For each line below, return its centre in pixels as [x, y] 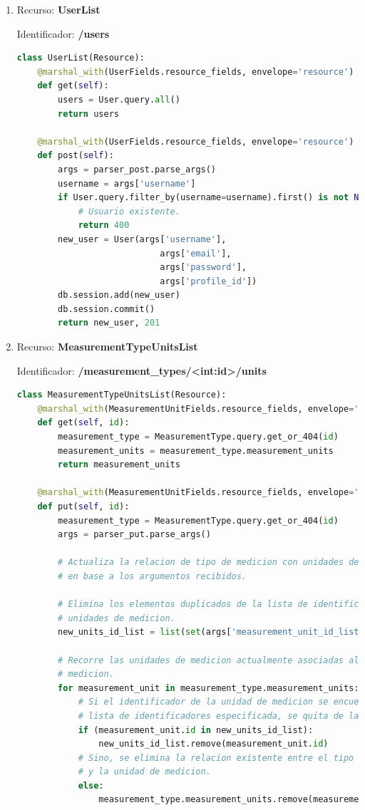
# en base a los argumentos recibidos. [152, 576]
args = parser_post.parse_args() [137, 169]
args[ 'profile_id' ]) [209, 281]
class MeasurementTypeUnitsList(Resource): [122, 395]
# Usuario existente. [129, 211]
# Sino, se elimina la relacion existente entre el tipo [216, 758]
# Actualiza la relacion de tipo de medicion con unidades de [209, 562]
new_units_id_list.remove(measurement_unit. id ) [214, 744]
